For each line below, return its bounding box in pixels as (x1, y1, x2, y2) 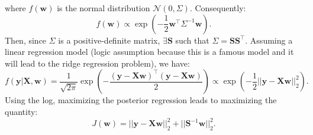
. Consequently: (189, 2, 246, 14)
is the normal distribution (57, 2, 150, 14)
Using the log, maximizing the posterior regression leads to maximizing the (5, 94, 277, 106)
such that (175, 34, 209, 46)
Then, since (5, 34, 47, 46)
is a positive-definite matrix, (58, 34, 160, 46)
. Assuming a (245, 34, 293, 46)
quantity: (5, 105, 38, 117)
